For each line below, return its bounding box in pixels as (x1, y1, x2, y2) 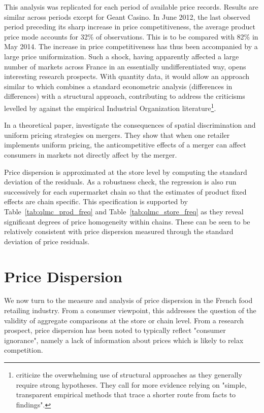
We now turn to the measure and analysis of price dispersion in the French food (4, 295, 253, 306)
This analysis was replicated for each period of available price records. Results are (4, 2, 258, 12)
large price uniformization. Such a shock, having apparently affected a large (4, 51, 239, 61)
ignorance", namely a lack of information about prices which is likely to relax (4, 334, 244, 345)
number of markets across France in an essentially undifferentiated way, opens (4, 61, 246, 71)
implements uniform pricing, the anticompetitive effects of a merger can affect (4, 139, 246, 150)
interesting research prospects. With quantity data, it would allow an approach (4, 71, 250, 82)
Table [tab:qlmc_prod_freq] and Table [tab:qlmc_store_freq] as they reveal (4, 206, 244, 216)
